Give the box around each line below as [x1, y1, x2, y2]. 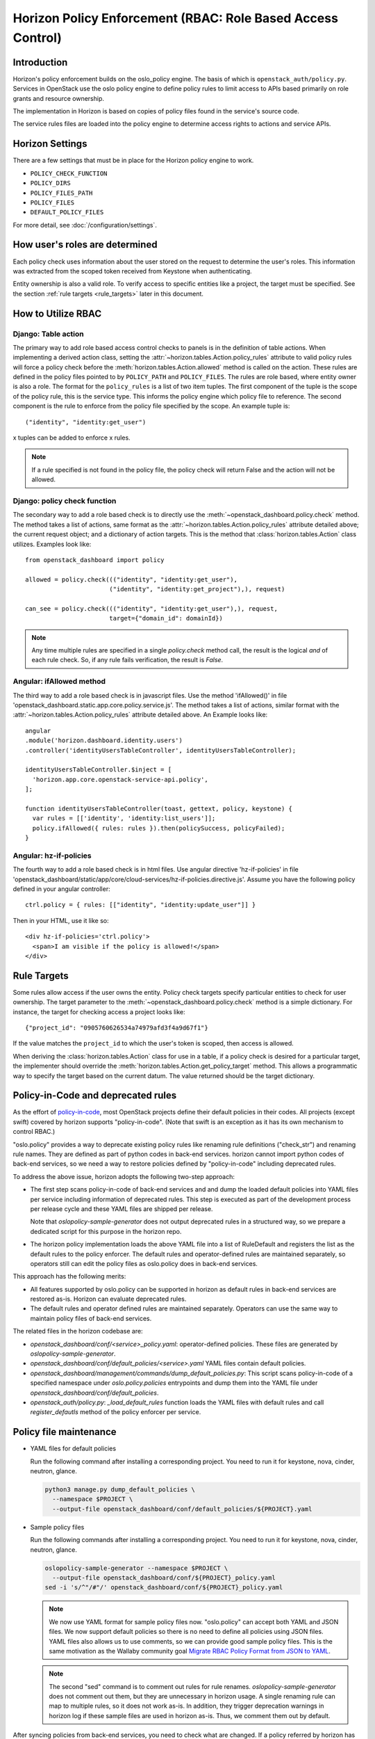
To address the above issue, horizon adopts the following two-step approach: [12, 1172, 235, 1180]
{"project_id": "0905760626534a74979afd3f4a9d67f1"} [25, 1023, 208, 1032]
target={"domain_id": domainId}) [108, 614, 224, 623]
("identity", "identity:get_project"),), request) [108, 585, 285, 593]
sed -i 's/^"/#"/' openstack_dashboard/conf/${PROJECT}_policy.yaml [44, 1583, 283, 1592]
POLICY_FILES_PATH [30, 189, 93, 197]
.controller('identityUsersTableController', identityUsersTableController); [25, 746, 297, 754]
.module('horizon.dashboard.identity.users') [25, 737, 183, 744]
